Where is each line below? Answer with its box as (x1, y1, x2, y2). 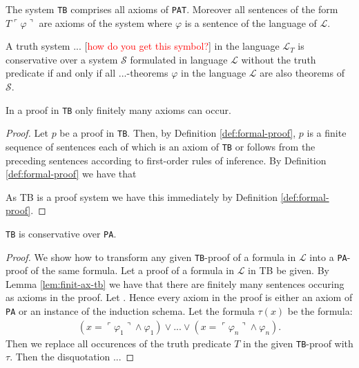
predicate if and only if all (6, 66, 116, 80)
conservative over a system (6, 52, 118, 66)
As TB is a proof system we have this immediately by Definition (6, 189, 278, 204)
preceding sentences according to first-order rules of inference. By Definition (6, 153, 327, 167)
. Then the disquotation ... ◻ (10, 349, 135, 364)
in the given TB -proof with (243, 336, 353, 350)
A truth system (6, 39, 70, 53)
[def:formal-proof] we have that (6, 166, 137, 181)
